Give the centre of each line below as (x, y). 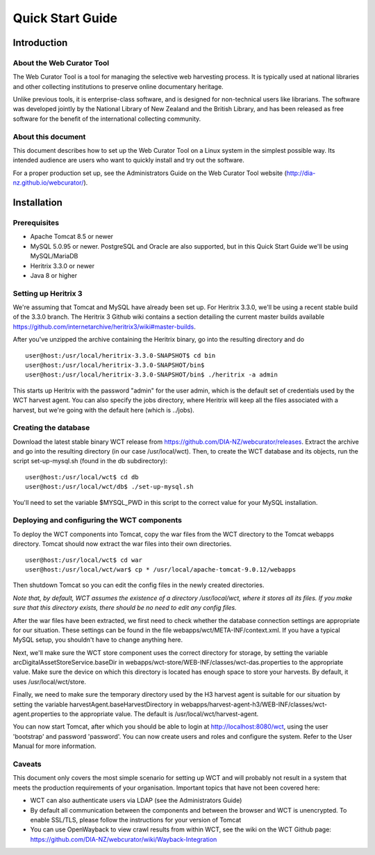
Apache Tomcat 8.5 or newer (72, 237)
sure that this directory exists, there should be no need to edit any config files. (125, 608)
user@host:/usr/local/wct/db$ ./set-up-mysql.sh (109, 487)
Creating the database (51, 428)
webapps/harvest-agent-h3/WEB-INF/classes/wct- (254, 704)
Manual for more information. (55, 746)
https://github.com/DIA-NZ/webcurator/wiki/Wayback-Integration (124, 839)
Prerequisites (36, 222)
